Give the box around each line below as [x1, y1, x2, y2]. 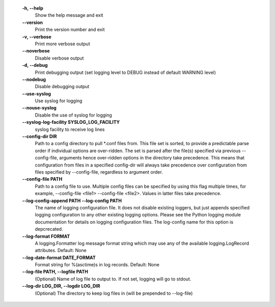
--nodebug [22, 76, 46, 82]
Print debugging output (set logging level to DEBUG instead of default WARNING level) [35, 69, 216, 75]
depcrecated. [35, 226, 63, 232]
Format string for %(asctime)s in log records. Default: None [35, 262, 160, 268]
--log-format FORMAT [22, 233, 70, 239]
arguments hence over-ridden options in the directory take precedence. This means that [59, 155, 244, 161]
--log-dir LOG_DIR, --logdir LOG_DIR [22, 283, 100, 289]
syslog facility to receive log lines [35, 126, 105, 132]
